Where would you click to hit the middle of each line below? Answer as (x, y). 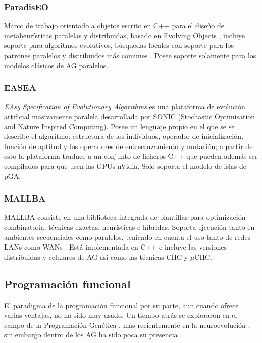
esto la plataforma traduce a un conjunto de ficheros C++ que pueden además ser (131, 156)
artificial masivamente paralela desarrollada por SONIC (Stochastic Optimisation (130, 116)
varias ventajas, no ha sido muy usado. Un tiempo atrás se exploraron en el (121, 315)
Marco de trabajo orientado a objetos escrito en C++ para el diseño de (114, 26)
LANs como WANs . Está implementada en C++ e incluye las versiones (116, 247)
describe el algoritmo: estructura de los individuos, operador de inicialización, (124, 136)
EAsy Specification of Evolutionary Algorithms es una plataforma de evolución (125, 106)
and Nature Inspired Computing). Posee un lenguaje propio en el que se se (119, 126)
